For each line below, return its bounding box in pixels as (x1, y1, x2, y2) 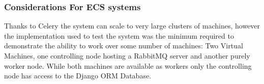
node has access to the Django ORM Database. (4, 70, 152, 81)
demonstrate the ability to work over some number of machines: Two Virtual (4, 40, 243, 51)
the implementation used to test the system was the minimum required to (4, 30, 234, 41)
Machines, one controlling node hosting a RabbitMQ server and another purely (4, 50, 250, 61)
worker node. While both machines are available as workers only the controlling (4, 60, 252, 71)
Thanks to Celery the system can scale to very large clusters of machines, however (4, 20, 260, 31)
